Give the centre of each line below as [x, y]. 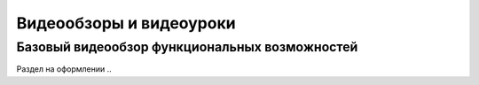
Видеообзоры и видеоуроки [126, 23]
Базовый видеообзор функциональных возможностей [187, 47]
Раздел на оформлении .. [64, 69]
